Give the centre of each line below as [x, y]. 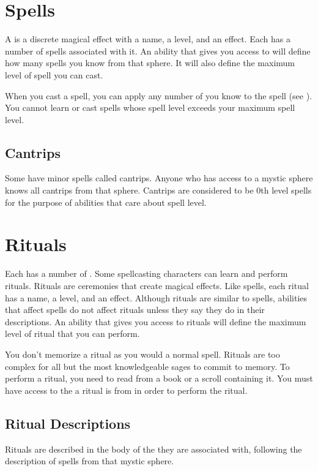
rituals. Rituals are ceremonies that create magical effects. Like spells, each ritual [157, 285]
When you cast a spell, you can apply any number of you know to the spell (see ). [158, 95]
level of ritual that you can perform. [72, 333]
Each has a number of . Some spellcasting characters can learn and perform [146, 273]
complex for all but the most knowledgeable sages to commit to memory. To [147, 366]
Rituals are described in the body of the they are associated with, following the [153, 449]
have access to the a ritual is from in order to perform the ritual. [126, 390]
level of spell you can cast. [54, 74]
